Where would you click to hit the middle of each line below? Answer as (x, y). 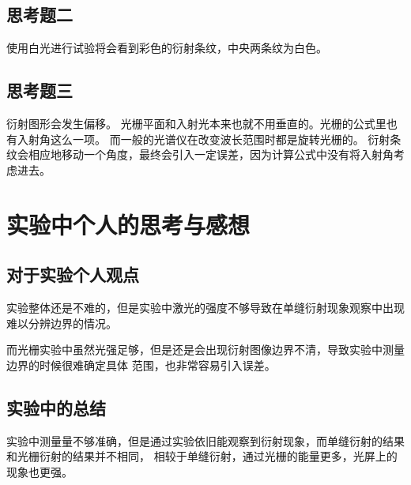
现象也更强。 (40, 471)
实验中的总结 (56, 407)
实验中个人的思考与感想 (128, 224)
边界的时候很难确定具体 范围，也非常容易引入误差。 (141, 365)
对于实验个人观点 (73, 274)
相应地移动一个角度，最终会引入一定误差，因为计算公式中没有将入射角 (211, 154)
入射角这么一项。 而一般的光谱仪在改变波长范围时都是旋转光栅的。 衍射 (204, 139)
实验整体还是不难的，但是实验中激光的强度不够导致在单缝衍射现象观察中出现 (205, 307)
